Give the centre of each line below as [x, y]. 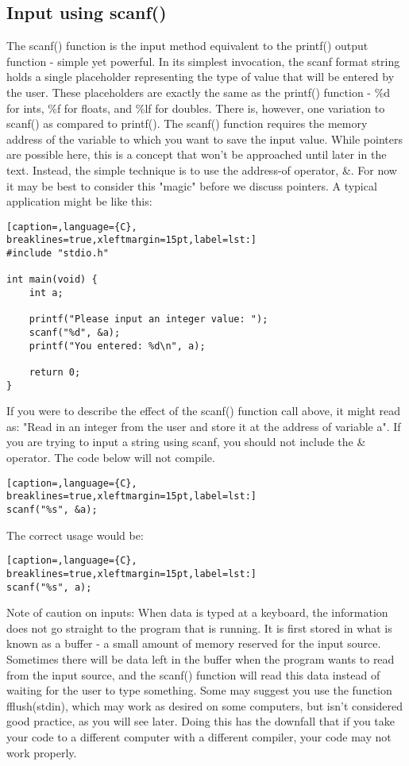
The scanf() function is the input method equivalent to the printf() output [187, 46]
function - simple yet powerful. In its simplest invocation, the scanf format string [203, 61]
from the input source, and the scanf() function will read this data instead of [193, 674]
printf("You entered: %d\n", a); [117, 346]
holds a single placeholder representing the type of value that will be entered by [201, 77]
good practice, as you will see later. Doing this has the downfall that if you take [201, 721]
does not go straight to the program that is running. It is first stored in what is [199, 627]
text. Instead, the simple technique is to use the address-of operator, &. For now [202, 169]
